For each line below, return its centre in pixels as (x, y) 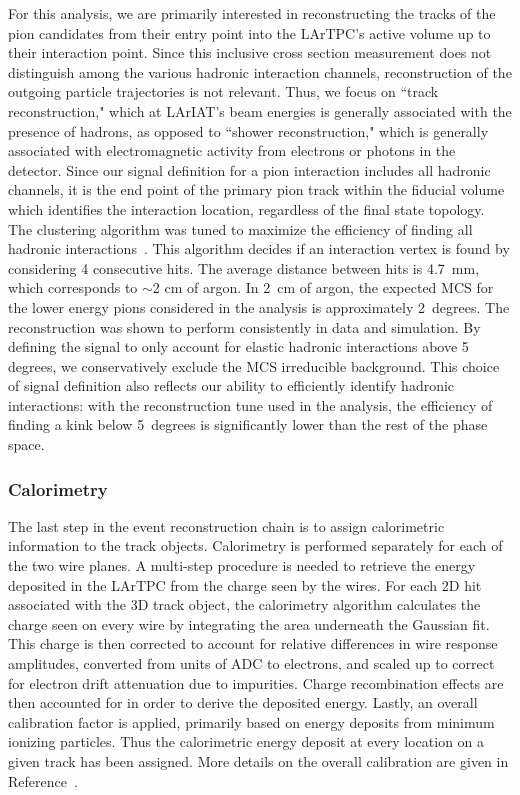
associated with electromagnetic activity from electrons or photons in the (232, 150)
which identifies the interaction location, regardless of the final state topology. (246, 208)
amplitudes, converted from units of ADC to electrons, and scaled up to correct (251, 663)
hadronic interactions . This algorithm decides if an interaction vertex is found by (259, 248)
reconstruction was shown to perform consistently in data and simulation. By (244, 326)
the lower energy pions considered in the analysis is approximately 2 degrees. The (259, 306)
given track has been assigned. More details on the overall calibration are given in (258, 761)
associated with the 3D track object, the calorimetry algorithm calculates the (244, 604)
